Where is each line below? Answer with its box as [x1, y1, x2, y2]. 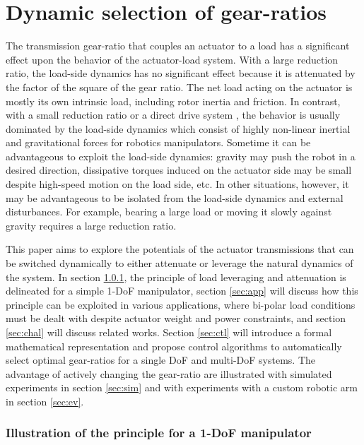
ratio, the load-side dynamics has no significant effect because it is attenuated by [6, 66, 356, 81]
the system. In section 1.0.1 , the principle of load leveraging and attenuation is [6, 269, 346, 284]
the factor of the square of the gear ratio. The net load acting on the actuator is [6, 79, 353, 94]
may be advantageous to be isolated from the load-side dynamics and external [6, 190, 344, 205]
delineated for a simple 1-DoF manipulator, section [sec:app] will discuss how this [6, 283, 358, 298]
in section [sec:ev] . [6, 393, 84, 408]
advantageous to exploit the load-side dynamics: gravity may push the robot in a [6, 148, 356, 163]
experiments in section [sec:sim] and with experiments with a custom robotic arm [6, 380, 358, 395]
